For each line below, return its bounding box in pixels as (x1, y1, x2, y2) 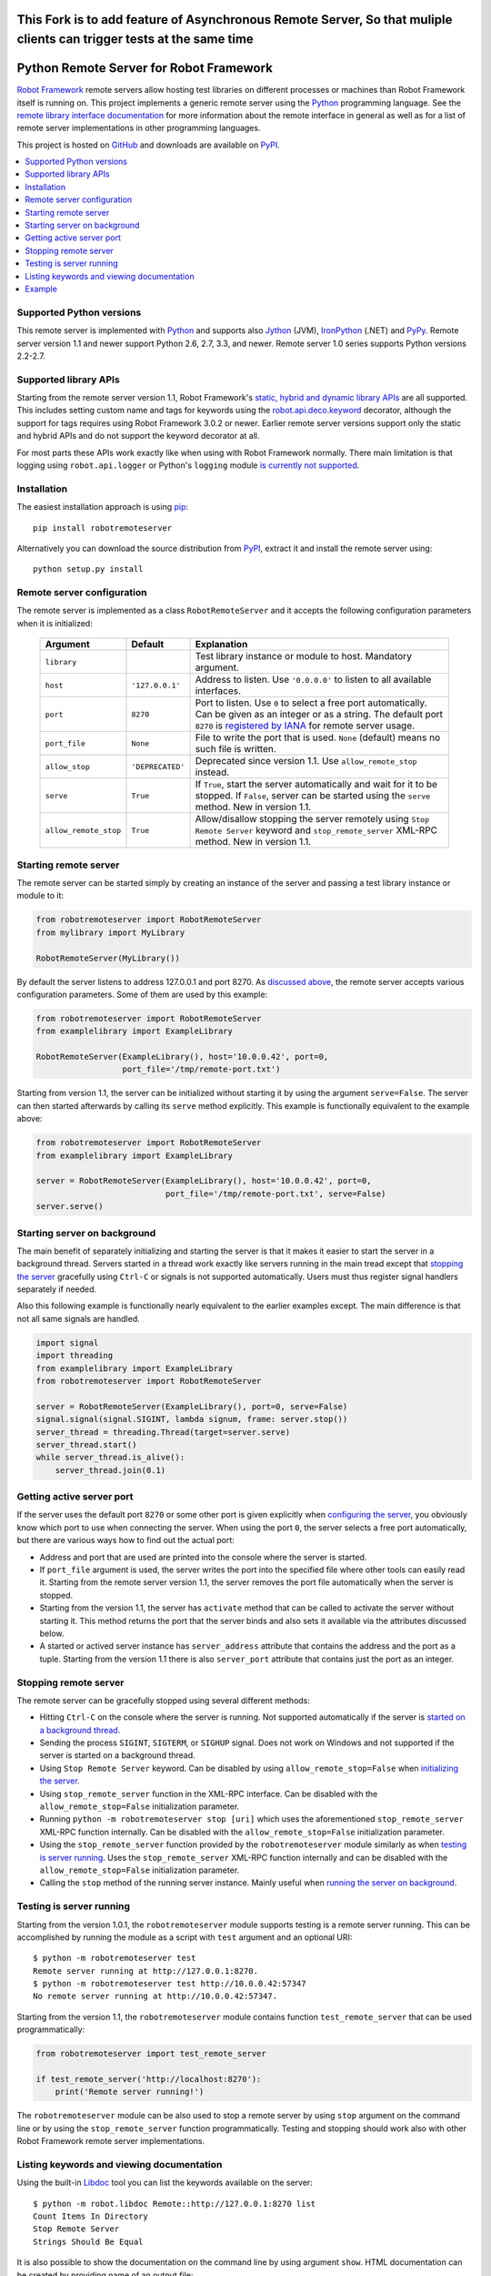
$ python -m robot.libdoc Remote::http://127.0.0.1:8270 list (33, 2199, 316, 2209)
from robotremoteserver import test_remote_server (35, 2048, 267, 2059)
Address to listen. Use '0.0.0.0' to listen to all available (195, 674, 432, 686)
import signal (35, 1337, 99, 1347)
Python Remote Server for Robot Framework (16, 60, 273, 76)
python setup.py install (33, 564, 144, 574)
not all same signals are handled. (16, 1313, 140, 1324)
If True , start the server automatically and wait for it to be (195, 778, 438, 791)
